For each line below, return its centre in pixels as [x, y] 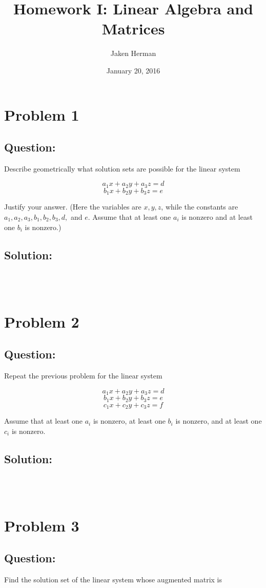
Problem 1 [42, 114]
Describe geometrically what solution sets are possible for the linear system [122, 168]
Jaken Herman [133, 53]
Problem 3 [42, 525]
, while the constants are [200, 207]
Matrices [133, 29]
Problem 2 [42, 321]
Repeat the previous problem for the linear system [83, 376]
